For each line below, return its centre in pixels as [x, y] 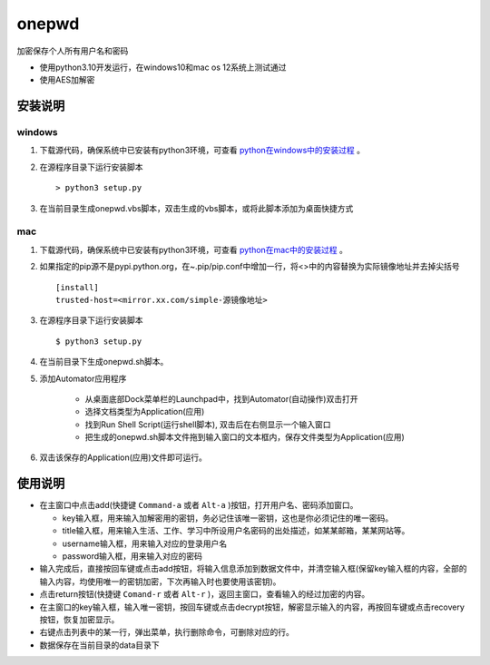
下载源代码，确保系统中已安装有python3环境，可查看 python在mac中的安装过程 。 [194, 249]
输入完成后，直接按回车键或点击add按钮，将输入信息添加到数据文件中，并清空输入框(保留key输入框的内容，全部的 [253, 569]
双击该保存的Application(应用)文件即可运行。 [123, 457]
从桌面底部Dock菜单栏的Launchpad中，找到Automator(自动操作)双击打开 [221, 398]
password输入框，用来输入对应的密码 [132, 556]
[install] [77, 287]
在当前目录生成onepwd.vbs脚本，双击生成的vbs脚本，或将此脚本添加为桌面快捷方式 [196, 208]
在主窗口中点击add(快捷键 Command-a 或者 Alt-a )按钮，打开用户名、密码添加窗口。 [199, 505]
